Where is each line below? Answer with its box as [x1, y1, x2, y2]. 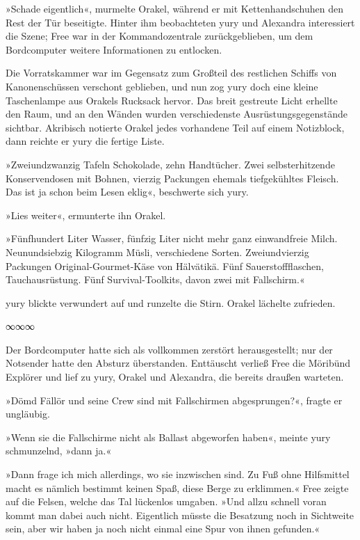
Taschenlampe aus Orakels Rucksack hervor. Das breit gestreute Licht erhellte [6, 93, 338, 107]
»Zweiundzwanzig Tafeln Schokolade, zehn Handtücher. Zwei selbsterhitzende [6, 157, 335, 171]
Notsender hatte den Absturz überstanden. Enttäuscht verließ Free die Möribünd [6, 356, 351, 370]
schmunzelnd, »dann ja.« [6, 443, 112, 458]
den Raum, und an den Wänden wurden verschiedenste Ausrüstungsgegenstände [6, 106, 347, 121]
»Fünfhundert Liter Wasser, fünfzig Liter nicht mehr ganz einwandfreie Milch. [6, 231, 338, 246]
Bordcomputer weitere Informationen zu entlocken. [6, 42, 222, 56]
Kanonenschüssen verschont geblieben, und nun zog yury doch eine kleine [6, 79, 318, 93]
